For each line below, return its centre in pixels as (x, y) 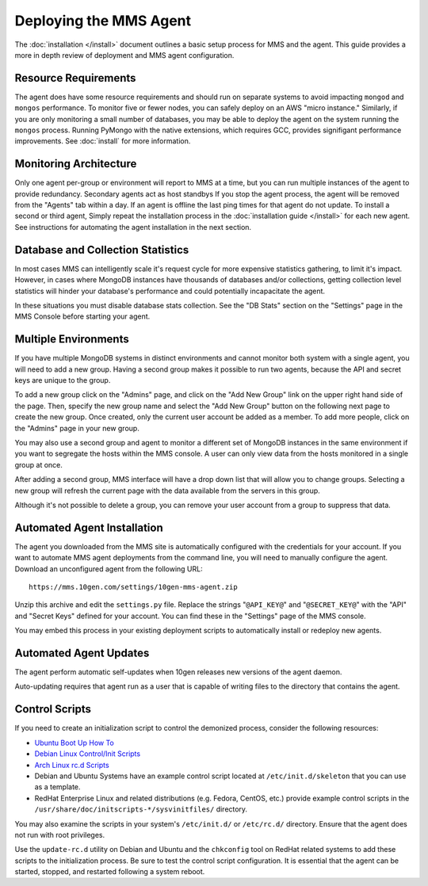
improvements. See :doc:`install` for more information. (103, 141)
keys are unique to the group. (63, 380)
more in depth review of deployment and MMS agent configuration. (124, 55)
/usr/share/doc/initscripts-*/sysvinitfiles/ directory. (141, 809)
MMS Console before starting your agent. (82, 316)
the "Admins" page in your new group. (77, 428)
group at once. (39, 464)
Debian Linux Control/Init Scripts (88, 754)
